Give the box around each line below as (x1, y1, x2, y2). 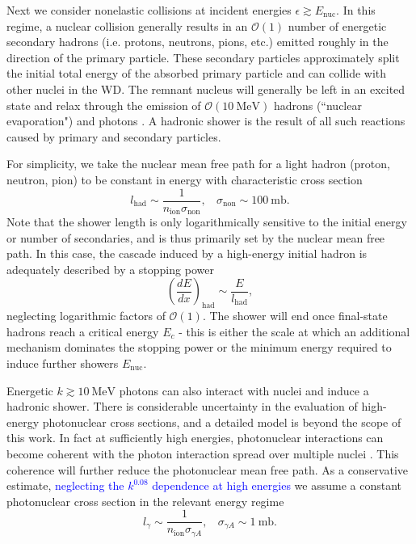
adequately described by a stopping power (6, 260, 214, 277)
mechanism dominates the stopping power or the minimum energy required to (6, 339, 392, 356)
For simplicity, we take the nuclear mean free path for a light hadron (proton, (6, 155, 390, 172)
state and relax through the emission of (6, 96, 201, 113)
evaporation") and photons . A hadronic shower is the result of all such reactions (6, 112, 405, 129)
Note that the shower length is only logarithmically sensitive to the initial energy (6, 213, 407, 230)
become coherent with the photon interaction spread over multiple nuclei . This (6, 445, 399, 462)
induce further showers (6, 355, 119, 371)
